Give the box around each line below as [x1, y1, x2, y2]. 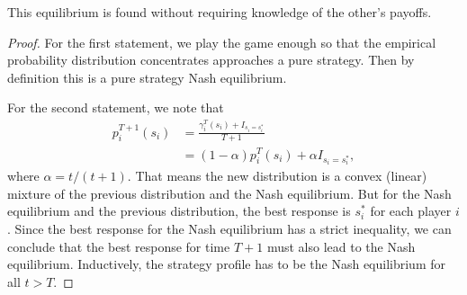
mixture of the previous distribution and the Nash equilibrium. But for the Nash [7, 183, 452, 202]
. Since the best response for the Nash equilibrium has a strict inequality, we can [7, 219, 452, 238]
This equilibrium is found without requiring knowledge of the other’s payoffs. [7, 3, 432, 21]
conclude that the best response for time [7, 237, 230, 255]
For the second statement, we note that [7, 98, 224, 117]
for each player [370, 201, 452, 220]
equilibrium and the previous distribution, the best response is [7, 201, 351, 220]
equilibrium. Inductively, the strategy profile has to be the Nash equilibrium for [7, 255, 445, 273]
